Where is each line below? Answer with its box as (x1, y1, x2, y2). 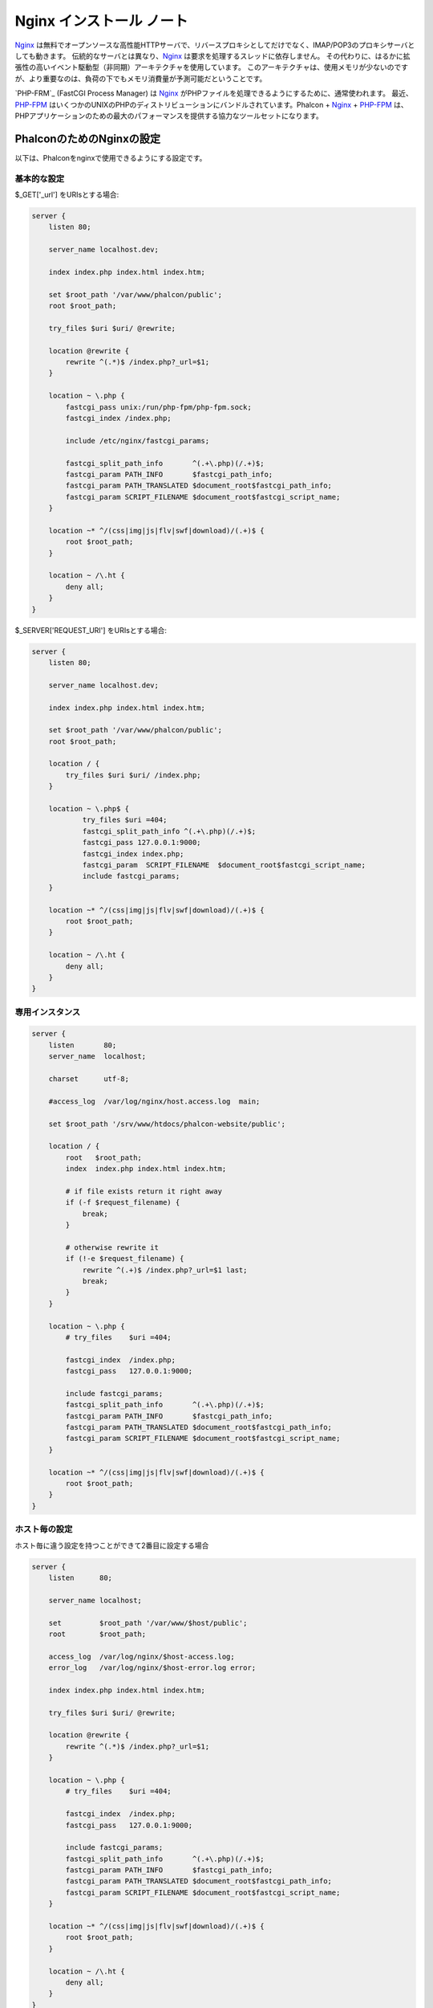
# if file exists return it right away (65, 1186, 222, 1196)
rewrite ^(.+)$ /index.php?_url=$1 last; (82, 1265, 248, 1275)
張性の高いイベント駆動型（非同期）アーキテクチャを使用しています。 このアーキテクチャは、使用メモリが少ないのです (14, 63, 409, 72)
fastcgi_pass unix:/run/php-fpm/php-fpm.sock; (65, 402, 252, 411)
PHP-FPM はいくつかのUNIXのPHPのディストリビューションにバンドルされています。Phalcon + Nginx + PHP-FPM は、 (14, 100, 408, 109)
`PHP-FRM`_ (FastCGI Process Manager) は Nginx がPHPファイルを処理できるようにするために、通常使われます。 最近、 (14, 88, 413, 98)
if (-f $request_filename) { (65, 1198, 180, 1207)
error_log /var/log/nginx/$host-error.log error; (48, 1663, 257, 1672)
